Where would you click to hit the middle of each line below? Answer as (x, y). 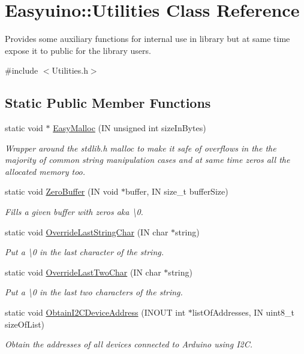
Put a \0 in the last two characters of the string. (94, 292)
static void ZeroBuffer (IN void (62, 191)
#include (22, 70)
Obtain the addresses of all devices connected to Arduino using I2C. (129, 344)
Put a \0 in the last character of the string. (85, 252)
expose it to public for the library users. (78, 50)
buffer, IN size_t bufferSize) (177, 191)
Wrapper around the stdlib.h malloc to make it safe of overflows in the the (141, 148)
